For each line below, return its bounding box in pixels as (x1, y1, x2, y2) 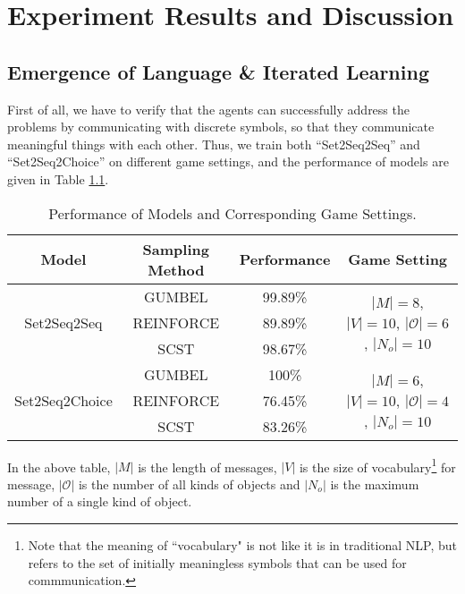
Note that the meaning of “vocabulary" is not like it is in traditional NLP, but (28, 535, 457, 554)
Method (148, 259, 205, 280)
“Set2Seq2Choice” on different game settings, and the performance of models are (7, 152, 449, 171)
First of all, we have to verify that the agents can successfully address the (7, 99, 410, 118)
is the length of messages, (138, 457, 277, 476)
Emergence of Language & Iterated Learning (7, 57, 429, 85)
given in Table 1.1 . (7, 169, 109, 188)
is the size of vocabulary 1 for (299, 454, 456, 476)
